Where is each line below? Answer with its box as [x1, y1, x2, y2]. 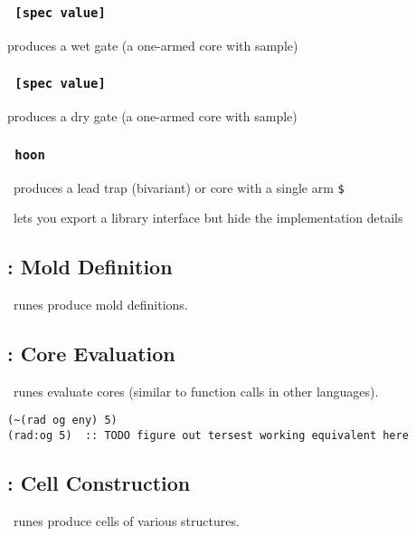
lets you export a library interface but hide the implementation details [13, 208, 403, 227]
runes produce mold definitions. [13, 294, 188, 313]
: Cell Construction [7, 469, 191, 497]
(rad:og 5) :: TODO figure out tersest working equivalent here [7, 429, 409, 443]
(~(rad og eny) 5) [7, 414, 118, 427]
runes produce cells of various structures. [13, 511, 240, 530]
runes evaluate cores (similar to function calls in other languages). [13, 381, 379, 400]
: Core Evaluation [7, 339, 175, 367]
